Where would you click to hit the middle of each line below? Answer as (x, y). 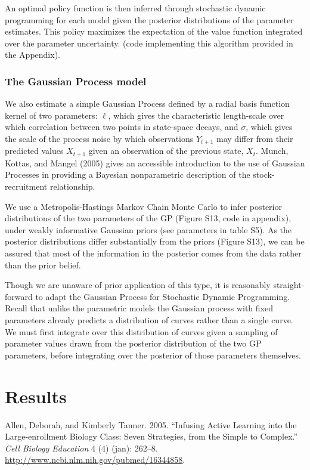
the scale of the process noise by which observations (99, 138)
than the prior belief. (43, 265)
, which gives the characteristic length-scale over (196, 115)
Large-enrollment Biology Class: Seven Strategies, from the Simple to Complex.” (151, 436)
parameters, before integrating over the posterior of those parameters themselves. (153, 355)
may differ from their (255, 138)
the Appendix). (32, 55)
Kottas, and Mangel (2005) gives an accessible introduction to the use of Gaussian (155, 163)
